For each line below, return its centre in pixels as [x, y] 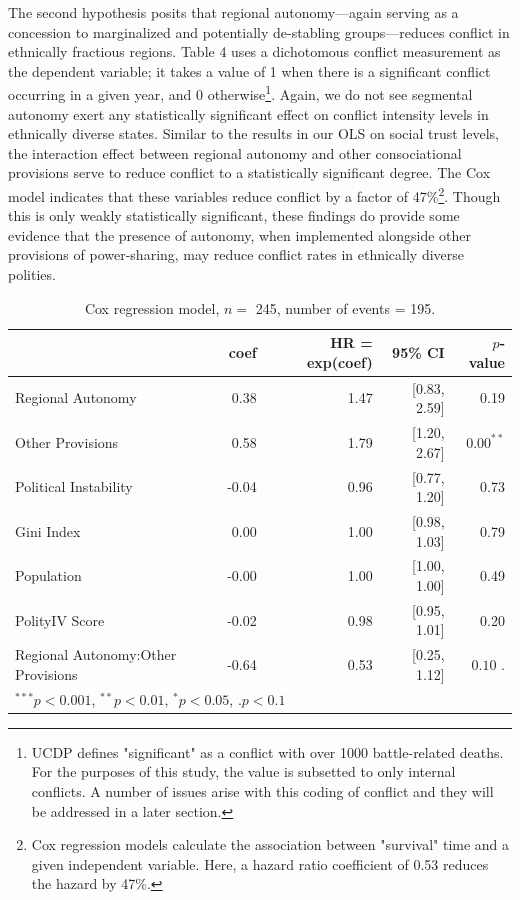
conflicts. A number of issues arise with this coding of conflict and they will [262, 791]
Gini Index [48, 530]
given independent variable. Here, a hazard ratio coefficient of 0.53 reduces [260, 863]
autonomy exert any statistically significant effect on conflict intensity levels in [248, 113]
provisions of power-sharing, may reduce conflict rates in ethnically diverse [236, 254]
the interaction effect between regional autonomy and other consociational [235, 152]
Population [48, 575]
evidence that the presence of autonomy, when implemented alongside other [239, 234]
